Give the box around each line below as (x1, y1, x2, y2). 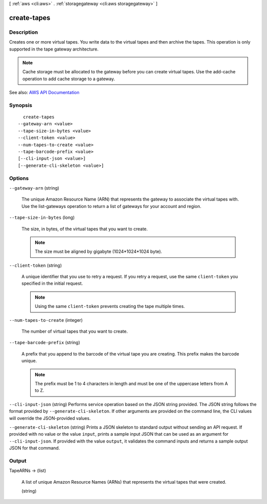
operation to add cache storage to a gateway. (22, 76, 115, 82)
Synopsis (9, 101, 32, 108)
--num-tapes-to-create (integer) (9, 317, 83, 323)
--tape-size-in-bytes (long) (9, 214, 75, 220)
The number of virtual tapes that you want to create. (21, 328, 128, 334)
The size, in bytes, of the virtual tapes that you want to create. (21, 226, 148, 232)
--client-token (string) (9, 262, 62, 268)
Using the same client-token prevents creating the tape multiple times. (35, 303, 185, 309)
